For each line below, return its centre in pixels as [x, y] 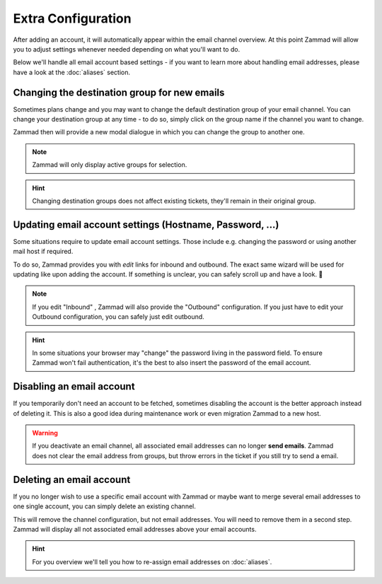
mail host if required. [43, 252]
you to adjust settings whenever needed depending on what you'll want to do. [127, 49]
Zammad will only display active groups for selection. [110, 165]
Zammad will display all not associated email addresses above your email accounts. [135, 529]
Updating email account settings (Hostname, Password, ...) [146, 224]
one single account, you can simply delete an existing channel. [104, 506]
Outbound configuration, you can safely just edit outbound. [118, 317]
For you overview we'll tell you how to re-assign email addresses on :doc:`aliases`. [152, 561]
